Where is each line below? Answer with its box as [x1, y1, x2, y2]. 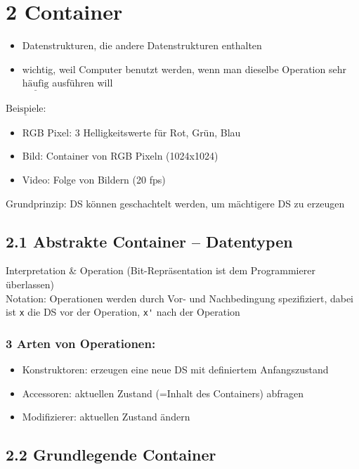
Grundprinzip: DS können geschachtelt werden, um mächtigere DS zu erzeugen [6, 195, 345, 210]
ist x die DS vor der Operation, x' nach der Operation [6, 304, 240, 319]
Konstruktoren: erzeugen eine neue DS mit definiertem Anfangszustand [22, 361, 329, 376]
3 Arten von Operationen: [6, 334, 156, 352]
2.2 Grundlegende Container [6, 444, 216, 465]
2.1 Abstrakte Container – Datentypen [6, 230, 293, 252]
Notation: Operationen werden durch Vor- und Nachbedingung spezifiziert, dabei [6, 290, 354, 305]
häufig [22, 79, 49, 89]
